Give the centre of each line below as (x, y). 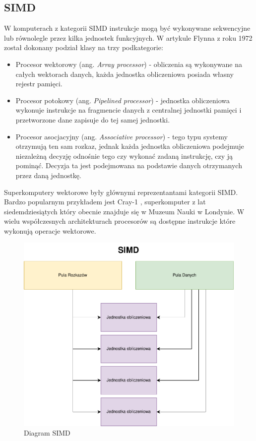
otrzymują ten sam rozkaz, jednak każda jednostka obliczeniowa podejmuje (130, 146)
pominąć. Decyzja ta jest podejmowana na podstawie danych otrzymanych (129, 165)
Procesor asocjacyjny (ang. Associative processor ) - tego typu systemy (122, 136)
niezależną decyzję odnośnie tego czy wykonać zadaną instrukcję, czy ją (124, 156)
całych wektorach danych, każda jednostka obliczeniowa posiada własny (125, 74)
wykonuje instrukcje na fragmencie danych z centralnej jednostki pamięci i (128, 110)
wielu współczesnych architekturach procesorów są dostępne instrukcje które (120, 221)
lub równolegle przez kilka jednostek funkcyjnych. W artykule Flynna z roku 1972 (128, 37)
